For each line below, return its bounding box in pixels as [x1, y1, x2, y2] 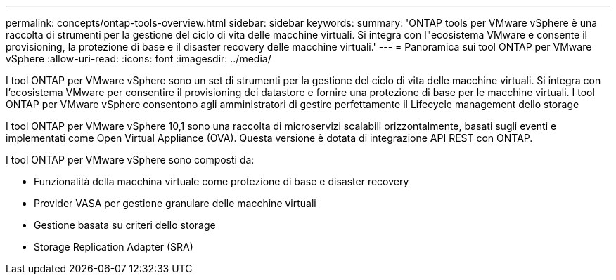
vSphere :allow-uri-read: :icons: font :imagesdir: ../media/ [6, 53, 271, 65]
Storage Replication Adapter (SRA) [34, 241, 193, 253]
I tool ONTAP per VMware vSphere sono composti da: [6, 154, 255, 166]
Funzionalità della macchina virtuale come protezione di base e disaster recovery [34, 175, 409, 187]
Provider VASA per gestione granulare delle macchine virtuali [34, 197, 316, 209]
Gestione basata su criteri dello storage [34, 219, 216, 231]
